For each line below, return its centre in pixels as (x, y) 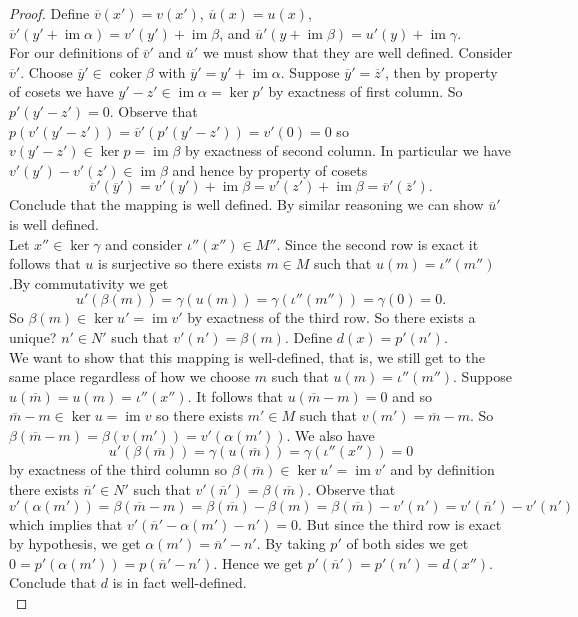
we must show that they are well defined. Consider (357, 52)
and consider (144, 243)
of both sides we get (407, 543)
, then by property (441, 71)
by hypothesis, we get (75, 543)
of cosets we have (61, 91)
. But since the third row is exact (400, 523)
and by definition (442, 469)
